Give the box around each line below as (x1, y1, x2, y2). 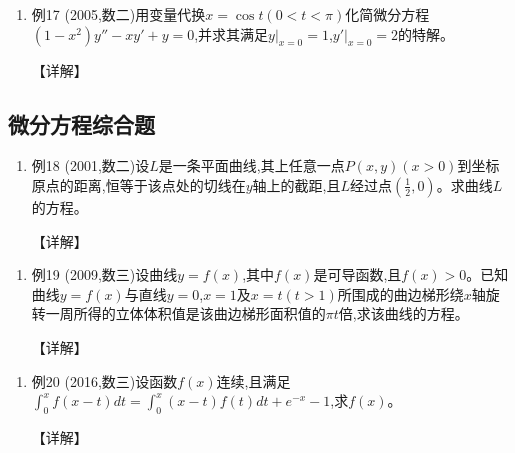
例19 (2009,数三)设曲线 (31, 264, 178, 285)
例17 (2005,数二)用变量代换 (31, 4, 206, 24)
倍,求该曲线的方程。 (338, 303, 469, 324)
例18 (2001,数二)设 (31, 155, 150, 176)
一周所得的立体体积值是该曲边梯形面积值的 (45, 303, 326, 324)
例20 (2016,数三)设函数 (31, 370, 178, 391)
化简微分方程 (345, 4, 430, 24)
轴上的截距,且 (252, 174, 341, 195)
